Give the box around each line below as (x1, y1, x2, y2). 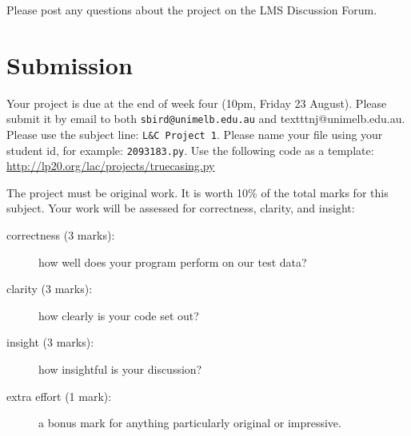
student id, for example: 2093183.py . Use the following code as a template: (6, 141, 374, 158)
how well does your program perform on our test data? (38, 253, 307, 270)
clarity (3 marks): (6, 280, 93, 297)
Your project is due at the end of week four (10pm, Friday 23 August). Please (6, 94, 387, 111)
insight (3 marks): (6, 334, 94, 351)
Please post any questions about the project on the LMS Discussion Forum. (6, 2, 377, 18)
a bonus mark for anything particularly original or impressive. (38, 414, 341, 431)
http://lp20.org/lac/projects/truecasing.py (6, 157, 215, 174)
